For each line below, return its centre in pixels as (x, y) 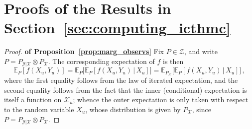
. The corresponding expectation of (101, 61)
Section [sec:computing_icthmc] (117, 28)
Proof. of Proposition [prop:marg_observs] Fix (84, 51)
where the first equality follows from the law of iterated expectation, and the (121, 80)
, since (201, 109)
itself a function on (33, 99)
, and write (201, 51)
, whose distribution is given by (133, 109)
